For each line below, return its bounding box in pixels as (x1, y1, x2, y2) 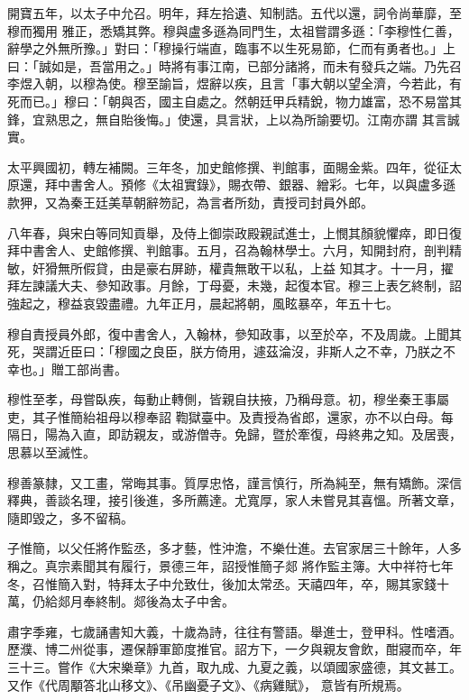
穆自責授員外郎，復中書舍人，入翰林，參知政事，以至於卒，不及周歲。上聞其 (7, 324, 462, 343)
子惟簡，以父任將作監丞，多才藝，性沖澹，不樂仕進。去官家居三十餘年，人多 (7, 539, 462, 557)
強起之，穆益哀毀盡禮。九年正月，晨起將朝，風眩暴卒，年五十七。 (7, 293, 399, 312)
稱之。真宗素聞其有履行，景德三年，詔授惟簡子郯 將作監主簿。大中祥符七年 (7, 557, 454, 576)
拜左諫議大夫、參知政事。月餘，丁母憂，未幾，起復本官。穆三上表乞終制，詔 (7, 276, 462, 295)
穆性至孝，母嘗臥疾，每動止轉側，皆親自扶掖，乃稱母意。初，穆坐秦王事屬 (7, 390, 449, 409)
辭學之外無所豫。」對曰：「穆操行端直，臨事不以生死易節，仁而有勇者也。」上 (7, 39, 455, 58)
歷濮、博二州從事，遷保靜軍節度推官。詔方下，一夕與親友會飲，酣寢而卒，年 (7, 640, 462, 659)
